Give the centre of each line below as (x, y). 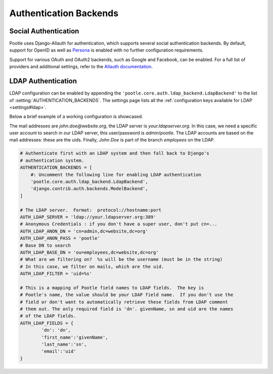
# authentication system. (52, 160)
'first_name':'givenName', (75, 337)
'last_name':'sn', (64, 344)
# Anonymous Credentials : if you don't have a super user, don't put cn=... (119, 224)
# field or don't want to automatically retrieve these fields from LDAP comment (124, 302)
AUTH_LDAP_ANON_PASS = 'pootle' (60, 238)
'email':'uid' (59, 352)
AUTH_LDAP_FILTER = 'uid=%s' (56, 274)
